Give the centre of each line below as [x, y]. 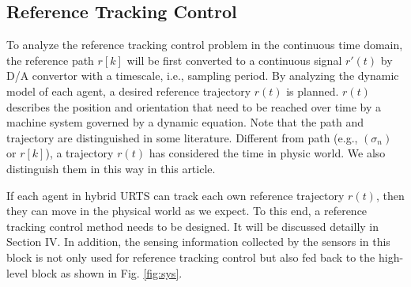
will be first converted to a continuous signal [234, 60]
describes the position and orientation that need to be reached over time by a [194, 106]
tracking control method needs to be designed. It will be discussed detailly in [193, 226]
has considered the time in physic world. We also [267, 153]
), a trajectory [79, 153]
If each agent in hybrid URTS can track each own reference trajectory [175, 195]
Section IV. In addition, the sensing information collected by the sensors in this [198, 242]
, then [390, 195]
